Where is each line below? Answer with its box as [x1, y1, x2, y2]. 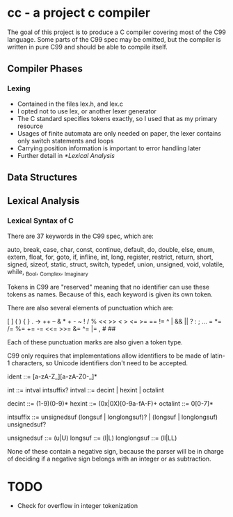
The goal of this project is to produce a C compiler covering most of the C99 [7, 28, 226, 36]
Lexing [7, 83, 31, 93]
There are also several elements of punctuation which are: [7, 303, 174, 312]
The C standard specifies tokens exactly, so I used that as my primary [17, 114, 218, 122]
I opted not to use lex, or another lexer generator [17, 106, 156, 116]
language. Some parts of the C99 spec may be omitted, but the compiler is [7, 35, 221, 43]
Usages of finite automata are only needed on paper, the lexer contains [17, 129, 221, 137]
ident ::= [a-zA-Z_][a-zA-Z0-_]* [7, 372, 97, 381]
